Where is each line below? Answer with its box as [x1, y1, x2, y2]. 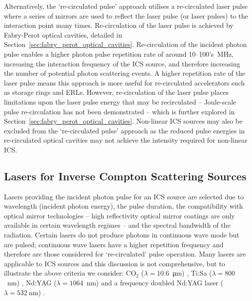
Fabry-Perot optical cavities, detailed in [4, 29, 122, 40]
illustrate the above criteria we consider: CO [4, 268, 136, 278]
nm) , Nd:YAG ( [7, 278, 57, 288]
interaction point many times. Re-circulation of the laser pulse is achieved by [4, 20, 233, 30]
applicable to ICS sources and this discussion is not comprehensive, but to [4, 258, 225, 268]
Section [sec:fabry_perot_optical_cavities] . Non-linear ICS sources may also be [4, 116, 243, 126]
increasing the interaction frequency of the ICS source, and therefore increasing [4, 58, 240, 68]
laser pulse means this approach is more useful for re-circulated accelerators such [4, 77, 245, 87]
